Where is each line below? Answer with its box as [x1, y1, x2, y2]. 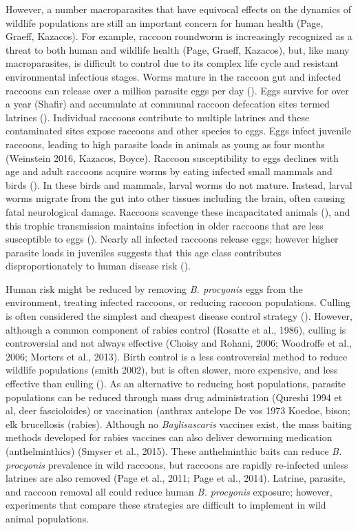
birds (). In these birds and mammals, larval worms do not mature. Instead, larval [6, 177, 352, 192]
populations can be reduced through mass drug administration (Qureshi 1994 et [6, 389, 343, 404]
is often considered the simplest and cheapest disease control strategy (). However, [6, 309, 352, 323]
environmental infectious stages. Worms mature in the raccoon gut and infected [6, 69, 341, 83]
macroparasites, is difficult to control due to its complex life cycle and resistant [6, 56, 339, 70]
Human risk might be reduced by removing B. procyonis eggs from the [6, 281, 303, 296]
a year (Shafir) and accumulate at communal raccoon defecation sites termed [6, 96, 330, 111]
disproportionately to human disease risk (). [6, 258, 191, 273]
